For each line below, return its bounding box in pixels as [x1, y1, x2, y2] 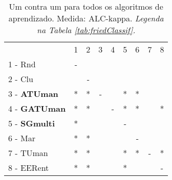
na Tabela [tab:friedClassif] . [36, 24, 136, 36]
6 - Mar [8, 132, 35, 144]
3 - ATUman [8, 88, 58, 99]
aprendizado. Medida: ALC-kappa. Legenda [8, 12, 164, 24]
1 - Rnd [8, 58, 36, 70]
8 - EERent [8, 162, 49, 173]
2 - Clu [8, 73, 33, 85]
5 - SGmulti [8, 117, 55, 129]
